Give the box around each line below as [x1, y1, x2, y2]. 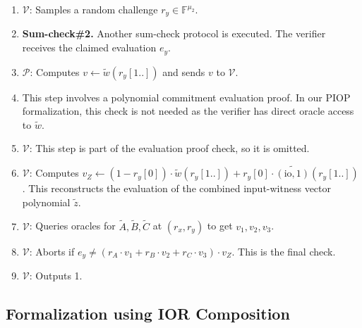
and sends [162, 64, 205, 79]
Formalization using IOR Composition [6, 302, 290, 324]
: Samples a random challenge [29, 2, 158, 16]
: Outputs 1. [29, 267, 83, 282]
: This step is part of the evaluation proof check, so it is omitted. [29, 141, 310, 156]
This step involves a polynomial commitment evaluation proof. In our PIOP [22, 89, 351, 104]
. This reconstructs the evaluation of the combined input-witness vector [22, 181, 332, 196]
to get [207, 218, 233, 233]
